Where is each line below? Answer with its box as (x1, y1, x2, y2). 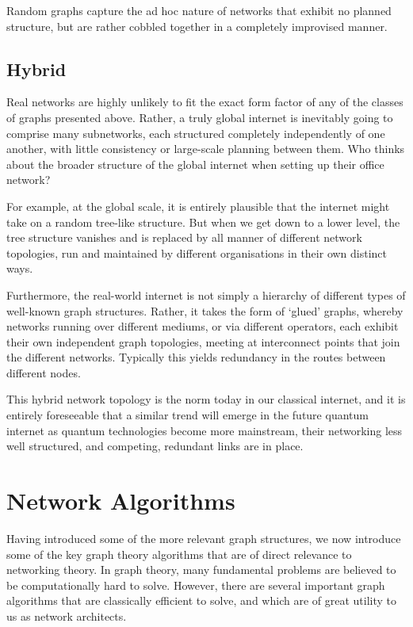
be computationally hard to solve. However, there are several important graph (6, 576, 385, 593)
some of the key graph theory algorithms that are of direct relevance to (6, 545, 352, 562)
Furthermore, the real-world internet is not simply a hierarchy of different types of (6, 286, 406, 303)
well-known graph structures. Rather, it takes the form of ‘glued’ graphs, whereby (6, 302, 403, 319)
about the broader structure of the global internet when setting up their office (6, 155, 384, 172)
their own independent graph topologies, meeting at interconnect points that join (6, 333, 400, 350)
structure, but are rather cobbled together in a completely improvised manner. (6, 17, 388, 34)
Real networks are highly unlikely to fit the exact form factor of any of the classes (6, 94, 403, 110)
